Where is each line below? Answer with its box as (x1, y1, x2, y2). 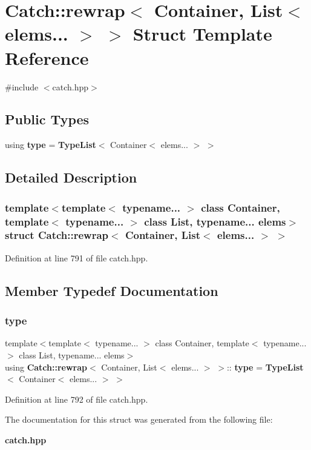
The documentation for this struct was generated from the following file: (5, 413, 273, 426)
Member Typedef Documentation (5, 281, 218, 300)
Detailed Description (5, 168, 137, 187)
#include (5, 80, 39, 93)
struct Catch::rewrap (5, 227, 108, 243)
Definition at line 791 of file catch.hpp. (5, 251, 148, 264)
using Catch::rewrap (5, 360, 87, 373)
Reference (5, 45, 89, 70)
